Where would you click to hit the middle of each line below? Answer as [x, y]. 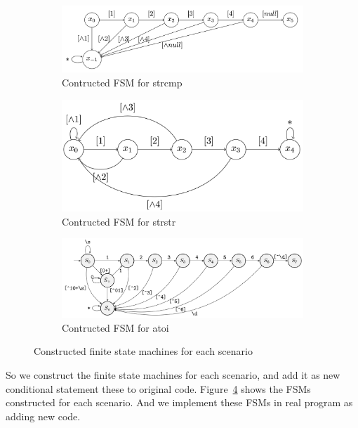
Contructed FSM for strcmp [122, 83]
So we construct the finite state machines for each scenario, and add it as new [173, 375]
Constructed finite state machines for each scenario [143, 351]
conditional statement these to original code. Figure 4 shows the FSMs [158, 388]
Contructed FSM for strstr [119, 221]
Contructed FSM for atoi [115, 327]
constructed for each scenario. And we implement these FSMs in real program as [179, 402]
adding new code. [43, 416]
